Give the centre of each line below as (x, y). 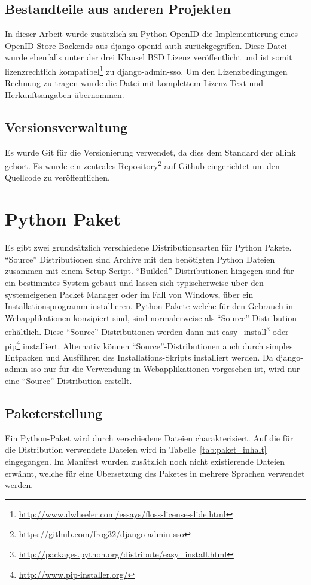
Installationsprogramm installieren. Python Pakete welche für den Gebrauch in (149, 306)
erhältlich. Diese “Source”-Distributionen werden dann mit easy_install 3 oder (147, 330)
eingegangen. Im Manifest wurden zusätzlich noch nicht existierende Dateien (145, 461)
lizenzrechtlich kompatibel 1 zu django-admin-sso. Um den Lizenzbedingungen (146, 70)
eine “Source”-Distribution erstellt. (68, 381)
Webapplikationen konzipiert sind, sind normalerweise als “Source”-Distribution (151, 317)
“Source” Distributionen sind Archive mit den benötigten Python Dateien (140, 259)
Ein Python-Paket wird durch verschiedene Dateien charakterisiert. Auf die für (149, 438)
